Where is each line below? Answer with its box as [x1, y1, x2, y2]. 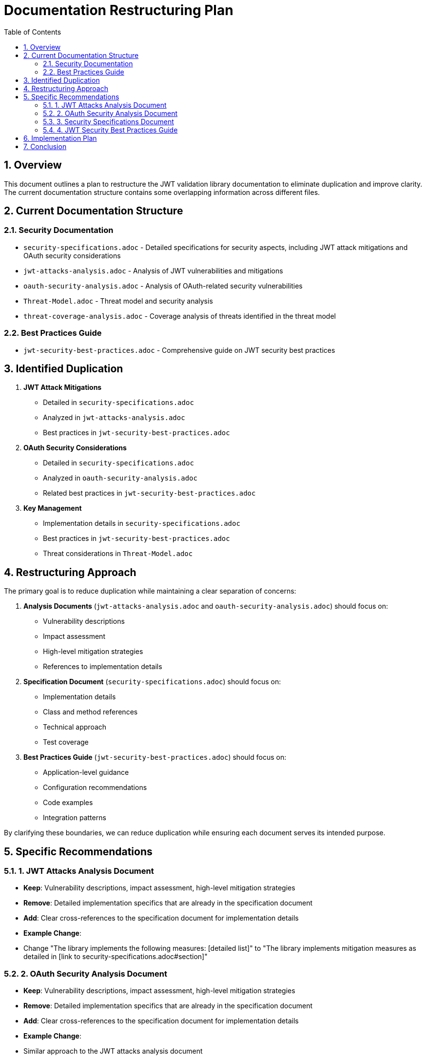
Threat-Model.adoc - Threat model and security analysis [23, 296, 213, 305]
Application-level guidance [43, 768, 129, 777]
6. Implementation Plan [23, 134, 97, 142]
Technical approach [43, 723, 107, 732]
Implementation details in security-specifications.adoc [43, 519, 240, 528]
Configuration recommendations [43, 783, 147, 792]
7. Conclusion [23, 142, 67, 151]
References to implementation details [43, 662, 162, 671]
